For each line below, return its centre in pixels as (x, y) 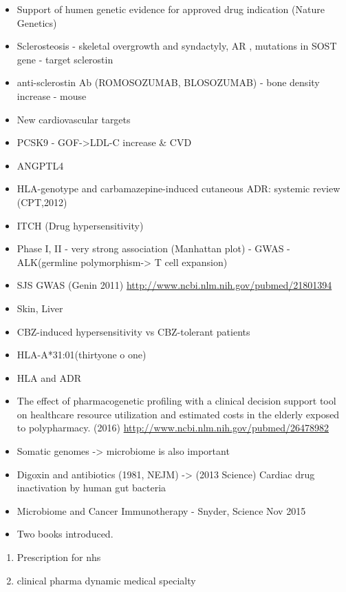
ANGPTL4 (40, 165)
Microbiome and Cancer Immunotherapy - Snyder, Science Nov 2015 (161, 510)
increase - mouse (52, 95)
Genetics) (37, 22)
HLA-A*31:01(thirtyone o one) (82, 355)
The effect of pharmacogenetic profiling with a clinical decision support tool (176, 401)
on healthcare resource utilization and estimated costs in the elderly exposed (178, 414)
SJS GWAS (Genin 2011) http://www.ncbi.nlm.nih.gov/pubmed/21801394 (174, 285)
